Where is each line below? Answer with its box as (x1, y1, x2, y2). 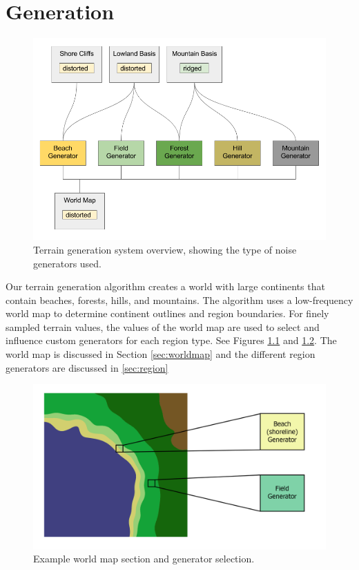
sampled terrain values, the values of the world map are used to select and (6, 319, 320, 334)
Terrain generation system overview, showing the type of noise (33, 242, 297, 256)
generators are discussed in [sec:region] (6, 360, 168, 374)
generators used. (33, 256, 102, 270)
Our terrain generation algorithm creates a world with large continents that (6, 279, 325, 294)
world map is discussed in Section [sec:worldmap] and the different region (6, 347, 316, 361)
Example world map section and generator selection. (33, 551, 255, 566)
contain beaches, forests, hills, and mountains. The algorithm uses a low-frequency (6, 292, 353, 307)
